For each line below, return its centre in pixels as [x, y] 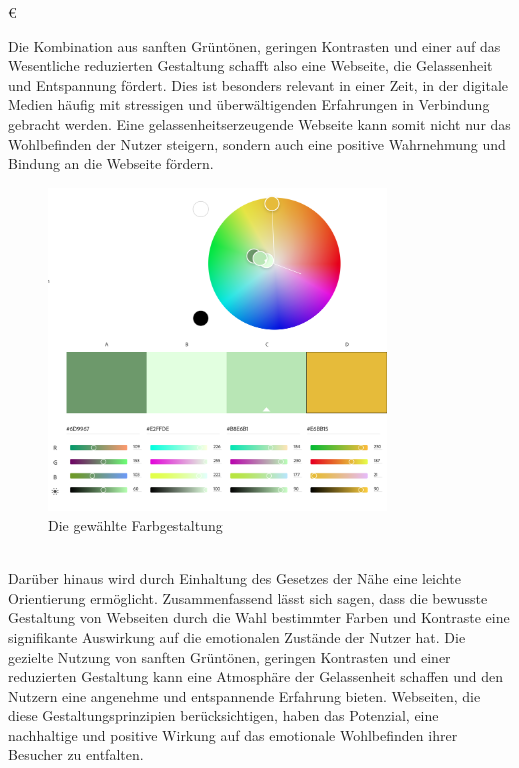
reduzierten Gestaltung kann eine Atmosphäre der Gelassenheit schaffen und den [256, 676]
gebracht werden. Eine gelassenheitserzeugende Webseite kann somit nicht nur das [259, 123]
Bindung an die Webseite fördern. [111, 163]
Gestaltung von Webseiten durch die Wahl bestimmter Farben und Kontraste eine [259, 617]
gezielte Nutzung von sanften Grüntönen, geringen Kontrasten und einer [229, 656]
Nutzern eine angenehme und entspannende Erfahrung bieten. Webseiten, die [244, 695]
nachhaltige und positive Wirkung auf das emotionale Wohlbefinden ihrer [233, 734]
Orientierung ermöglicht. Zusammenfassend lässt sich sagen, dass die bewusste [248, 597]
